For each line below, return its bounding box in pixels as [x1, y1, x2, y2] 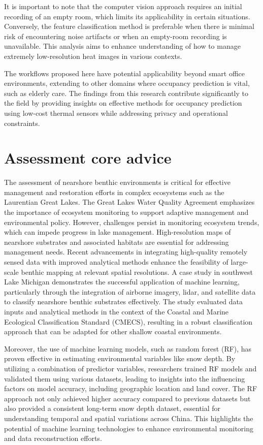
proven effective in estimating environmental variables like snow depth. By [4, 353, 236, 364]
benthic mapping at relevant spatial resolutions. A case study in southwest [21, 266, 253, 277]
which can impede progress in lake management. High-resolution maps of [4, 227, 231, 237]
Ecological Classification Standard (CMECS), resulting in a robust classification [4, 316, 253, 327]
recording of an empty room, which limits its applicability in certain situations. [4, 11, 250, 21]
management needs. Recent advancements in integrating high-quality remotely [4, 246, 248, 257]
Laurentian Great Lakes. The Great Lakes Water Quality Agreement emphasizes [4, 197, 255, 207]
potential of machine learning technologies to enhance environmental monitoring [4, 423, 253, 433]
